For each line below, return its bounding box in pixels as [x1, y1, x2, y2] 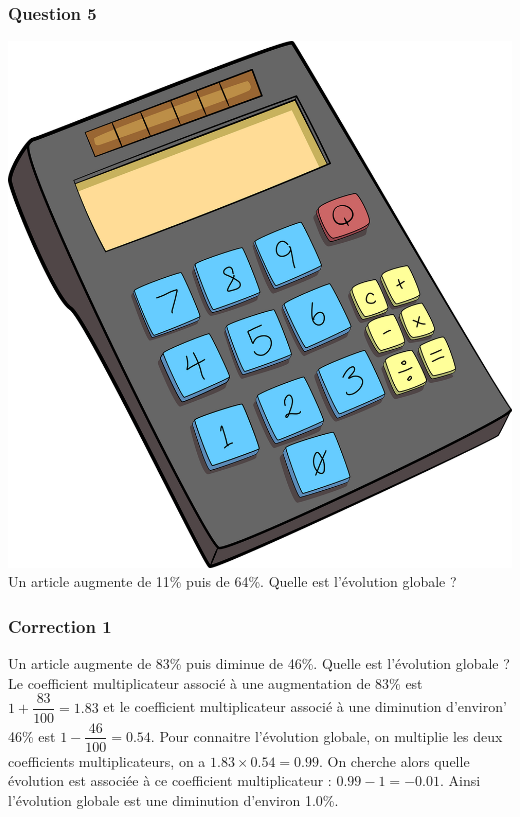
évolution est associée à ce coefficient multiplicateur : [8, 770, 332, 791]
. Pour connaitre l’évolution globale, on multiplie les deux [150, 725, 503, 746]
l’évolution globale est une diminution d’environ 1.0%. [8, 789, 339, 810]
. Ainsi [439, 770, 481, 791]
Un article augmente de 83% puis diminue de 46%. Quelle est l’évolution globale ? [8, 653, 510, 674]
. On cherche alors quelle [318, 750, 470, 771]
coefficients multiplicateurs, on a [8, 750, 206, 771]
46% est [8, 725, 56, 746]
